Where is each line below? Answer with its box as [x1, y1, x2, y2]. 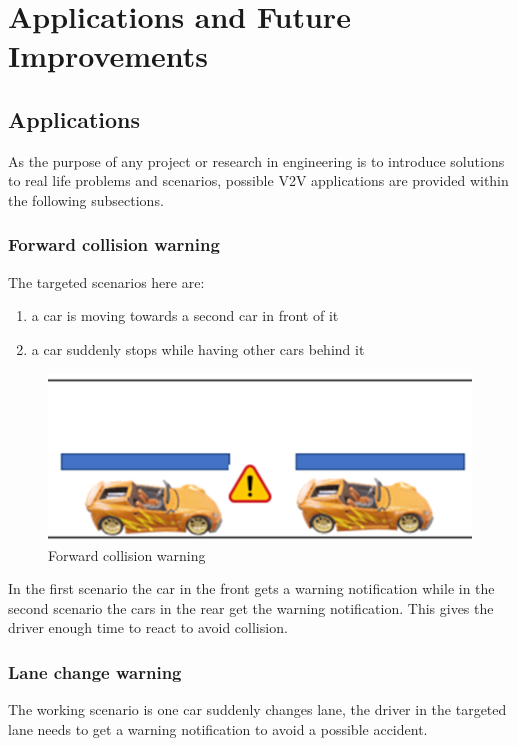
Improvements [8, 35, 209, 76]
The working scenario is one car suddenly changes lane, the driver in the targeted [8, 699, 507, 720]
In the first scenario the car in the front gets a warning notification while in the [8, 578, 495, 599]
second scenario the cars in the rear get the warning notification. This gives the [8, 597, 494, 618]
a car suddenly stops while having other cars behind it [31, 338, 365, 359]
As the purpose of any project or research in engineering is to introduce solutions [8, 150, 505, 171]
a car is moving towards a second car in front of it [31, 305, 339, 326]
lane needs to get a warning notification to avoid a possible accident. [8, 718, 428, 739]
